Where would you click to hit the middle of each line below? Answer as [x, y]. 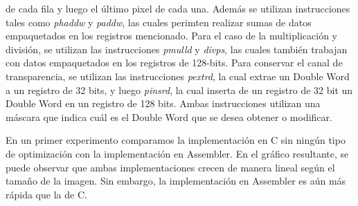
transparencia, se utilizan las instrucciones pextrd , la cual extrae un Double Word [178, 76]
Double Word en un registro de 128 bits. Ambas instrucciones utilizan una [163, 103]
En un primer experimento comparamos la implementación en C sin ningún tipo [176, 140]
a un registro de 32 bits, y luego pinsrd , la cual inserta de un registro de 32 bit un [179, 90]
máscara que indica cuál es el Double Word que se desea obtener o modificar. [169, 116]
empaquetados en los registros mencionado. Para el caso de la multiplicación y [171, 36]
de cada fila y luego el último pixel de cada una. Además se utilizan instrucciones [178, 8]
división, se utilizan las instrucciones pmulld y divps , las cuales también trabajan [177, 49]
